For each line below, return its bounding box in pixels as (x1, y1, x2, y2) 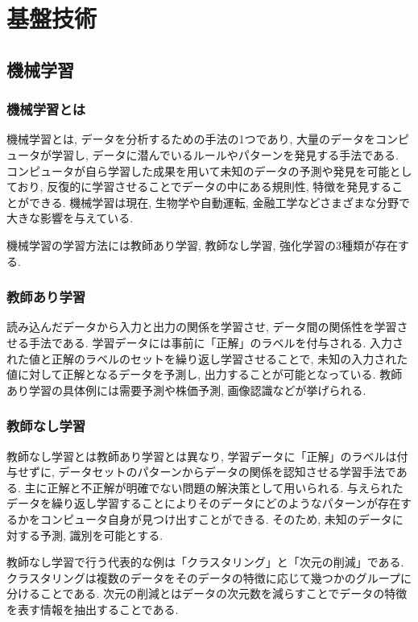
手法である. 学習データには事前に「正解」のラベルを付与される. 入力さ (28, 334, 404, 350)
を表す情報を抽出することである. (6, 600, 179, 617)
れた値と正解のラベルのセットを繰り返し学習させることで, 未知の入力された (6, 350, 408, 367)
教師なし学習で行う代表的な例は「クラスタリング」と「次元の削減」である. (6, 554, 404, 570)
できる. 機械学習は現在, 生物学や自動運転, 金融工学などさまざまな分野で (28, 193, 410, 210)
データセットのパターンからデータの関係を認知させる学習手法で (58, 463, 396, 480)
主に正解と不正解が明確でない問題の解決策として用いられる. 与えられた (24, 479, 404, 496)
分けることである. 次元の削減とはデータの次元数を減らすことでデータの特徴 (6, 585, 408, 602)
